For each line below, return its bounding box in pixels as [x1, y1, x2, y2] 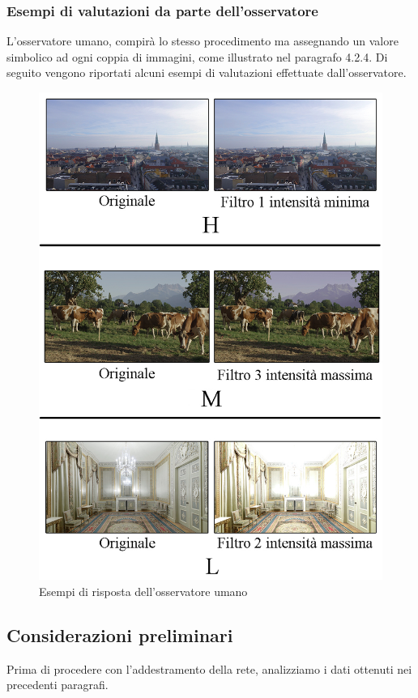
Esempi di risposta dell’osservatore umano [39, 582, 248, 599]
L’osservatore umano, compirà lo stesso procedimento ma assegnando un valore [6, 32, 399, 49]
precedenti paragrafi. [6, 676, 109, 693]
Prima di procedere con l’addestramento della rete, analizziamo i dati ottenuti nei [6, 660, 412, 677]
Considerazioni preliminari [6, 622, 233, 647]
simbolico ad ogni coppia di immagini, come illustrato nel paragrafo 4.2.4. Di [6, 48, 388, 65]
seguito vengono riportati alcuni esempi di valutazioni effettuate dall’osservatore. [6, 64, 407, 81]
